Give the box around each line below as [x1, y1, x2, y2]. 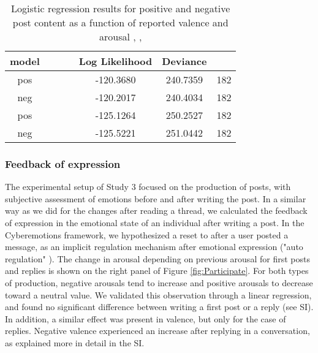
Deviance [162, 54, 207, 68]
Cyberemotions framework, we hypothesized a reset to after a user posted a [5, 228, 289, 241]
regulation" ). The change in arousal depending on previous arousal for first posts [5, 252, 310, 265]
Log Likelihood [78, 54, 153, 68]
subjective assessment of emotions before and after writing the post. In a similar [5, 192, 306, 205]
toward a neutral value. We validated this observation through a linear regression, [5, 288, 312, 301]
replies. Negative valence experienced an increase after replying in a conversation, [5, 324, 310, 337]
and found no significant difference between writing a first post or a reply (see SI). [5, 300, 314, 313]
